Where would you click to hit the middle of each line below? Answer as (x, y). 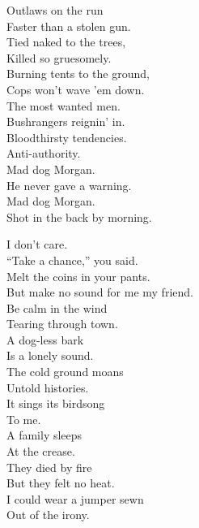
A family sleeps (44, 435)
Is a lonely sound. (50, 355)
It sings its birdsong (56, 403)
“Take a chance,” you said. (72, 260)
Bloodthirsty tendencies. (67, 137)
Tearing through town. (62, 324)
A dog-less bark (45, 339)
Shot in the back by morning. (79, 216)
